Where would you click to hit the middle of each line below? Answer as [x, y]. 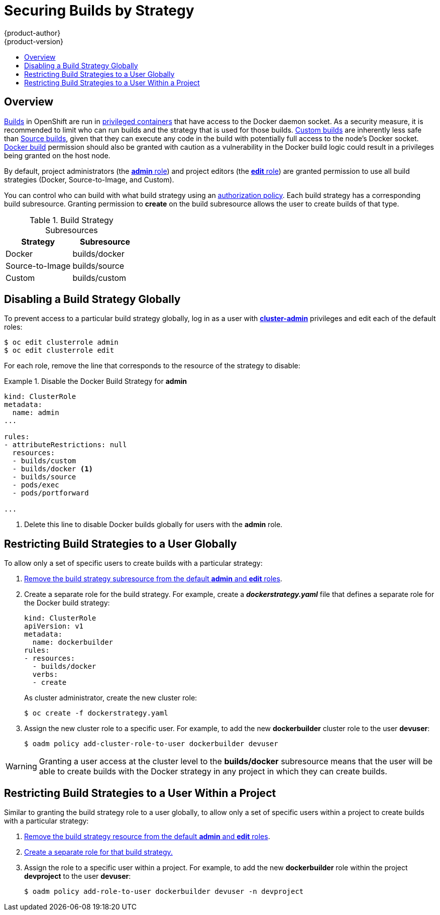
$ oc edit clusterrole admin [61, 342]
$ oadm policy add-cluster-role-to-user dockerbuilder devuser [151, 744]
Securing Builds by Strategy [99, 11]
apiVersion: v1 [54, 626]
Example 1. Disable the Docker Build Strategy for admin [95, 381]
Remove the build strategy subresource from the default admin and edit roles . [153, 579]
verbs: [45, 675]
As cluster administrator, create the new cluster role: [111, 698]
